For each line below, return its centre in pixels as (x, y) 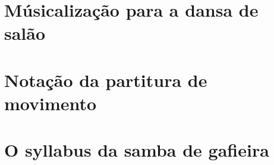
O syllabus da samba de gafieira (137, 150)
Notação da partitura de (106, 80)
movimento (51, 103)
